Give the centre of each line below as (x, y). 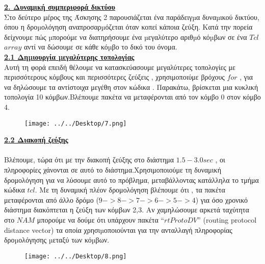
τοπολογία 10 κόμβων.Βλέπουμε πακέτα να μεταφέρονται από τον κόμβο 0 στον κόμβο (132, 97)
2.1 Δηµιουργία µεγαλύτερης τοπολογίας (69, 56)
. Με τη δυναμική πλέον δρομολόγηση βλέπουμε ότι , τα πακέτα (130, 190)
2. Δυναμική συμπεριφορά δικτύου (60, 7)
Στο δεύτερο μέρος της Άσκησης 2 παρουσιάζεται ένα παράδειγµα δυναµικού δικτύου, (132, 17)
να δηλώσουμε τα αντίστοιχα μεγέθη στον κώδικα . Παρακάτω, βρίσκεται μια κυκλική (131, 87)
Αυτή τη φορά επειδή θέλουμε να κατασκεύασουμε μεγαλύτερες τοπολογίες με (120, 67)
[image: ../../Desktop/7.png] (76, 123)
